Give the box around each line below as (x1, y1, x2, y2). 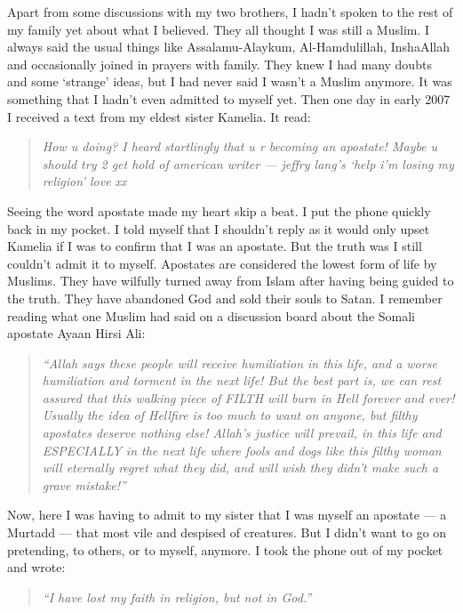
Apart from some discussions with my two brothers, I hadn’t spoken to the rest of (7, 3, 453, 20)
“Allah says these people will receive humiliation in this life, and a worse (42, 353, 437, 372)
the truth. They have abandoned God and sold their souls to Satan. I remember (7, 288, 443, 307)
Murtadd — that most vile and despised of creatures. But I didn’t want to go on (7, 523, 447, 542)
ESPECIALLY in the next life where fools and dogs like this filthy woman (42, 440, 442, 459)
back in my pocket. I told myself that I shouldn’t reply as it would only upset (7, 219, 430, 238)
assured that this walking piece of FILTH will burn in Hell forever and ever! (42, 388, 455, 407)
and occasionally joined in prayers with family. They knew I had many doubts (7, 54, 432, 73)
